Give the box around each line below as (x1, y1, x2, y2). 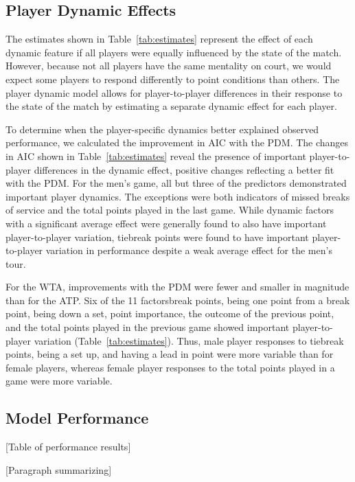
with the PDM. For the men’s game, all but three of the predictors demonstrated (5, 176, 347, 190)
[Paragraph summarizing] (5, 462, 112, 477)
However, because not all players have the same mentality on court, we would (5, 58, 332, 73)
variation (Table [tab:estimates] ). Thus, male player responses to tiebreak (34, 333, 344, 347)
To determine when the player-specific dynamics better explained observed (5, 122, 319, 136)
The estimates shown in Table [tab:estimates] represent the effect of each (5, 32, 313, 46)
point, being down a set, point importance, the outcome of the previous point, (5, 306, 334, 321)
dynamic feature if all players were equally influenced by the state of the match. (5, 45, 342, 59)
